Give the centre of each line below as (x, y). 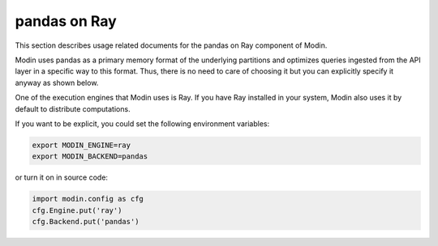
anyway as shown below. (57, 83)
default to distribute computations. (73, 108)
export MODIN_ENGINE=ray (82, 145)
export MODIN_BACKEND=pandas (90, 157)
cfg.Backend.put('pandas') (86, 222)
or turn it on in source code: (62, 177)
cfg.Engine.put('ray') (77, 210)
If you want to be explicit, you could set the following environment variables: (142, 123)
